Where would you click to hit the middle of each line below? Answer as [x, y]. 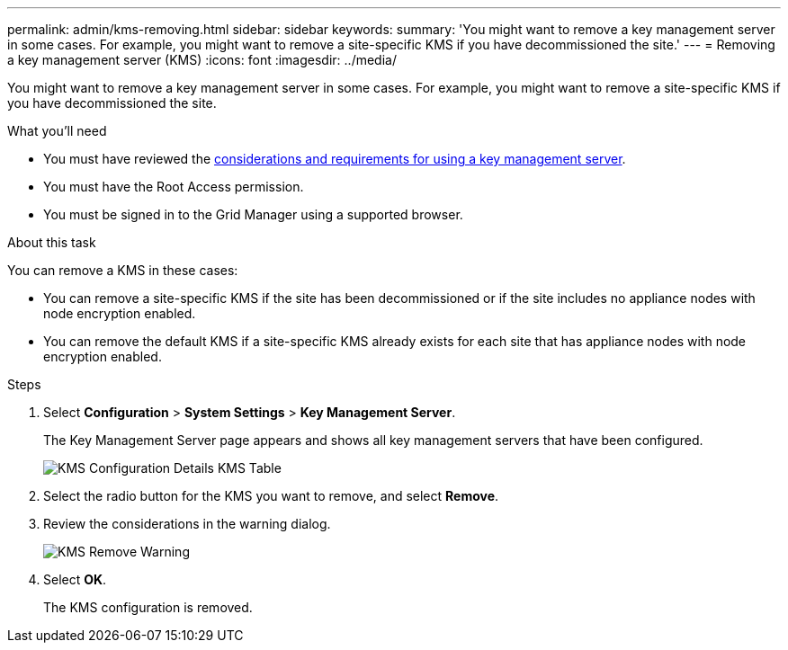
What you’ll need [57, 131]
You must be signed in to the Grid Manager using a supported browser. [253, 214]
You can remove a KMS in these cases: [123, 270]
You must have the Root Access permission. [174, 187]
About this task [52, 242]
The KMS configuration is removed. [148, 607]
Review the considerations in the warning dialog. [187, 524]
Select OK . [75, 579]
